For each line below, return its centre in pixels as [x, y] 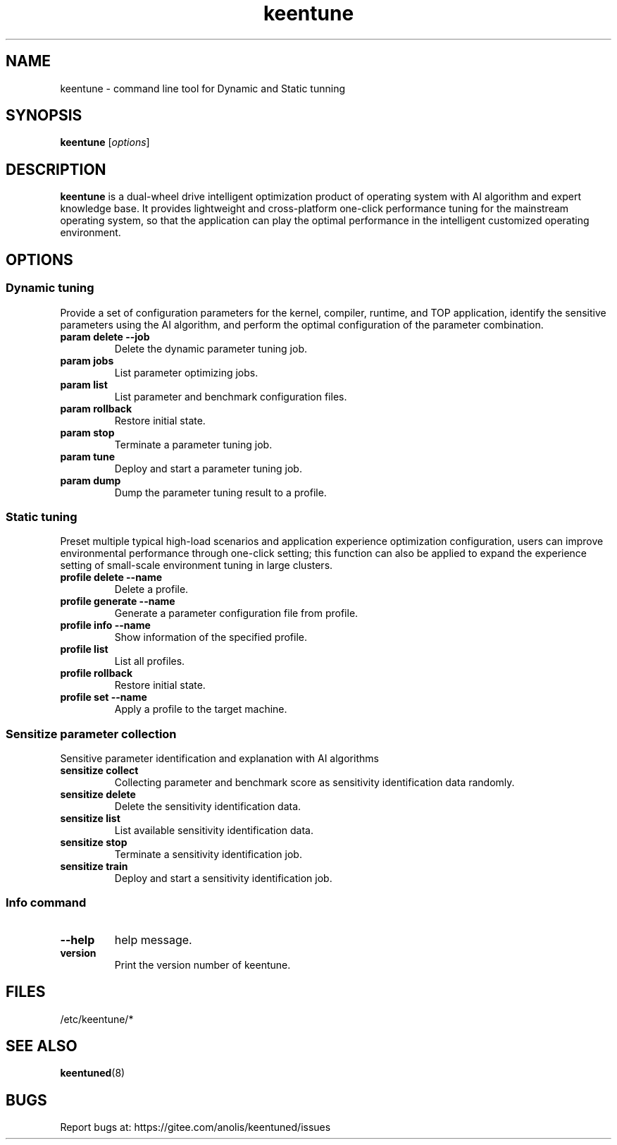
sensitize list [90, 818]
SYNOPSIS [44, 116]
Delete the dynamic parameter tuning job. [211, 348]
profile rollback [96, 673]
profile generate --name [118, 601]
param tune [88, 456]
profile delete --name [111, 577]
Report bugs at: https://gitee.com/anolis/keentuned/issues [195, 1127]
